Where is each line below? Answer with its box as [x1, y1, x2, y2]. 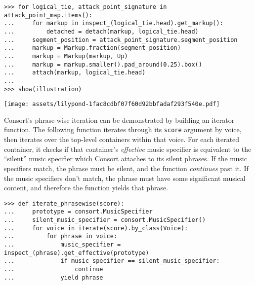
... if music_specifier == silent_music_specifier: [4, 257, 220, 265]
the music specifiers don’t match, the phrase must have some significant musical [4, 173, 246, 183]
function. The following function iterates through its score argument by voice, [4, 124, 242, 135]
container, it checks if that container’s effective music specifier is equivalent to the [4, 143, 252, 154]
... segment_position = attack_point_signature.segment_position [4, 36, 238, 43]
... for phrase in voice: [4, 233, 118, 240]
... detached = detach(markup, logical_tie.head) [4, 28, 199, 35]
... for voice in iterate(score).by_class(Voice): [4, 224, 188, 232]
